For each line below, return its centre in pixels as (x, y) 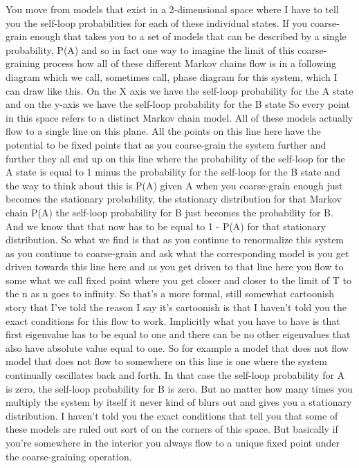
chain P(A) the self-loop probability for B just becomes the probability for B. (169, 212)
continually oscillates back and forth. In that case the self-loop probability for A (175, 375)
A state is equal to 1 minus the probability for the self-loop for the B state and (173, 172)
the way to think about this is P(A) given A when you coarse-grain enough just (174, 185)
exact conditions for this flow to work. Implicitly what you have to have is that (173, 320)
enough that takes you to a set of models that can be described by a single (188, 36)
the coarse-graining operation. (69, 456)
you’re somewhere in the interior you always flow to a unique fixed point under (173, 442)
